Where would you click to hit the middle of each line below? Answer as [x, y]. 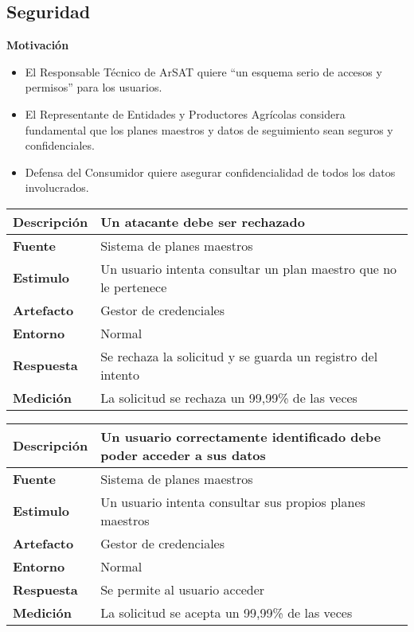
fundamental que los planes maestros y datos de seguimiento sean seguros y [209, 129]
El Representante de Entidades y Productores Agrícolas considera [185, 113]
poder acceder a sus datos [183, 454]
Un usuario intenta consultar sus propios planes [233, 501]
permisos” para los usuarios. [94, 87]
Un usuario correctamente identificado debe [241, 436]
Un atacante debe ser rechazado [203, 221]
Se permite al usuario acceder [183, 589]
